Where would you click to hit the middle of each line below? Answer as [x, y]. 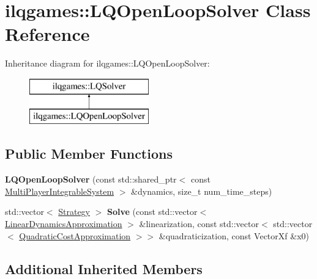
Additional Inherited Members [104, 268]
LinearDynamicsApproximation [64, 224]
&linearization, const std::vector [199, 224]
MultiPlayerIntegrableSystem [60, 191]
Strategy [74, 212]
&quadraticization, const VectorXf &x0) [234, 235]
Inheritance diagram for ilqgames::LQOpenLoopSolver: [107, 63]
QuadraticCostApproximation [75, 235]
